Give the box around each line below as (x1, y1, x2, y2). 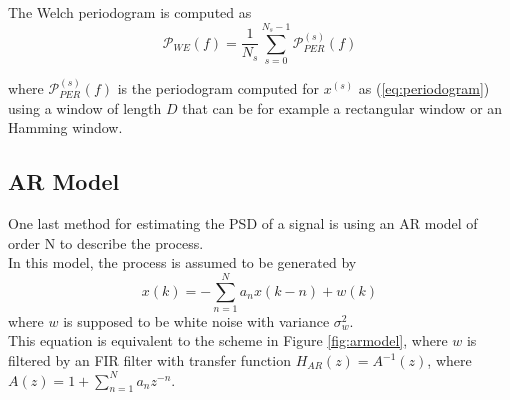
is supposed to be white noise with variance (63, 310, 330, 331)
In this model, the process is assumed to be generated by (8, 252, 357, 273)
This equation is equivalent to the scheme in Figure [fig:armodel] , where (8, 330, 448, 351)
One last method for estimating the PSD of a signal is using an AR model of (8, 212, 478, 233)
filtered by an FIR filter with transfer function (8, 350, 291, 371)
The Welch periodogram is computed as (8, 2, 252, 22)
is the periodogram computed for (117, 77, 319, 98)
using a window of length (8, 97, 162, 118)
